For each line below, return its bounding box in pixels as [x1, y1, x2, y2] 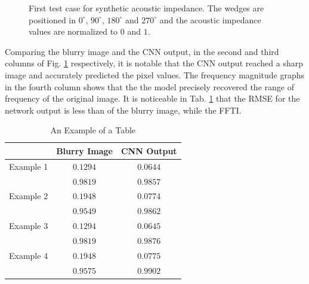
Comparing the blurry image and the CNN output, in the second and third [5, 45, 279, 57]
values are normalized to [29, 25, 118, 38]
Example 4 [9, 249, 48, 261]
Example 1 [9, 160, 48, 172]
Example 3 [9, 219, 48, 232]
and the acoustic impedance [159, 13, 261, 26]
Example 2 [9, 190, 48, 202]
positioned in [29, 13, 76, 26]
